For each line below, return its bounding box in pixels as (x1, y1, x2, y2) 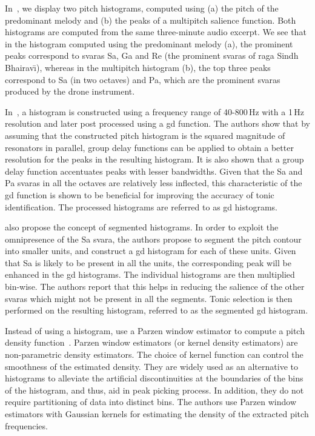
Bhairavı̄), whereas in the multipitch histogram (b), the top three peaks (5, 61, 271, 73)
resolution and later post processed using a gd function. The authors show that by (5, 117, 310, 130)
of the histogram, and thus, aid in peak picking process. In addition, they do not (5, 383, 304, 396)
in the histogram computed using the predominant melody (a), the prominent (5, 37, 293, 50)
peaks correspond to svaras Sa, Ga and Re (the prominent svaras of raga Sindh (5, 49, 299, 62)
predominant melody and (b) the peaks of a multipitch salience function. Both (5, 13, 296, 26)
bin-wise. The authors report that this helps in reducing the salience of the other (5, 280, 305, 293)
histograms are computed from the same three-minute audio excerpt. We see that (5, 25, 307, 38)
